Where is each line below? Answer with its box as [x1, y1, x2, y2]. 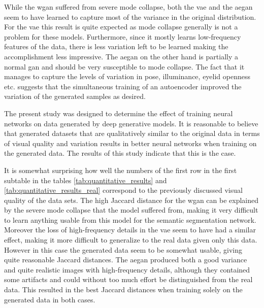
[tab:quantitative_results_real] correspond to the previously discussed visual [4, 185, 243, 195]
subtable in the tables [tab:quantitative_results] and [4, 175, 167, 185]
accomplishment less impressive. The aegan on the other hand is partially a [4, 51, 238, 61]
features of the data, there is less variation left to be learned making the [4, 41, 228, 52]
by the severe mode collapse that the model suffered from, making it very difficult [4, 204, 258, 215]
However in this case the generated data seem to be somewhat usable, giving [4, 244, 242, 255]
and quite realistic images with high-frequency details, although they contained [4, 264, 250, 275]
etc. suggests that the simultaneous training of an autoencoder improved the [4, 81, 242, 91]
